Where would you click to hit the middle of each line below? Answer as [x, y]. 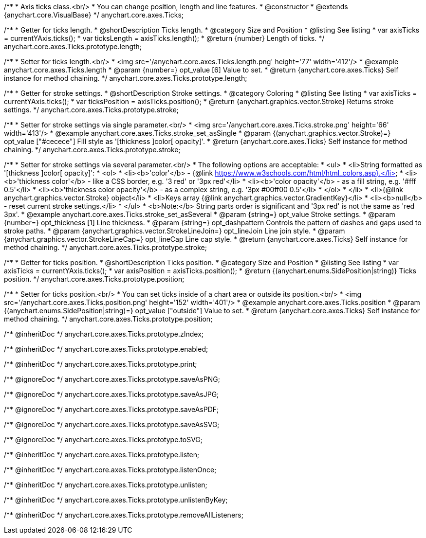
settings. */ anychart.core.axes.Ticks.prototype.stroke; [92, 110]
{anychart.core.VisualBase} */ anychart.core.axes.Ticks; [94, 15]
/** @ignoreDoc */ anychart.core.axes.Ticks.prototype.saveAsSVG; [112, 424]
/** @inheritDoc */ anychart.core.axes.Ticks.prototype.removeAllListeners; [124, 515]
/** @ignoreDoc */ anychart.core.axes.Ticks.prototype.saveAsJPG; [111, 394]
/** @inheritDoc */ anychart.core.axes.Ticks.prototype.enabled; [106, 349]
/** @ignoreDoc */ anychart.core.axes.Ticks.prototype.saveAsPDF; [111, 409]
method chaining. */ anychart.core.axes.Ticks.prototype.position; [108, 319]
